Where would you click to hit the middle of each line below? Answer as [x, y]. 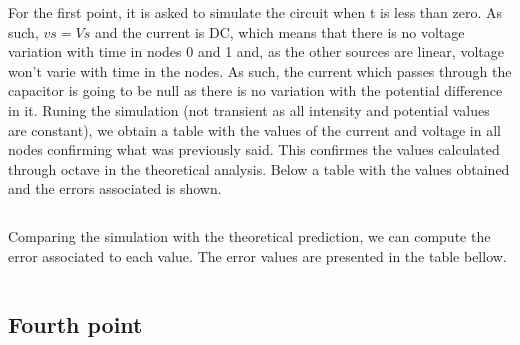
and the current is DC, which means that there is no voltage [279, 31]
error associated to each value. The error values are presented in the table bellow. [257, 255]
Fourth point [75, 323]
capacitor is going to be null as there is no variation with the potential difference [255, 90]
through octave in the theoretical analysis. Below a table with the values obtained [259, 168]
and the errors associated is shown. [115, 188]
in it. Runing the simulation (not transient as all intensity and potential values [249, 109]
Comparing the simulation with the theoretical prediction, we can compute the [249, 235]
